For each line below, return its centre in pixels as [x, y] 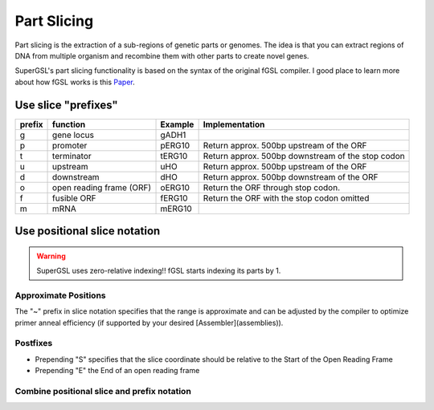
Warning [51, 256]
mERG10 [176, 209]
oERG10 [175, 187]
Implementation [234, 124]
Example [177, 124]
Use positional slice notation [88, 231]
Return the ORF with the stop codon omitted [286, 198]
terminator [72, 156]
